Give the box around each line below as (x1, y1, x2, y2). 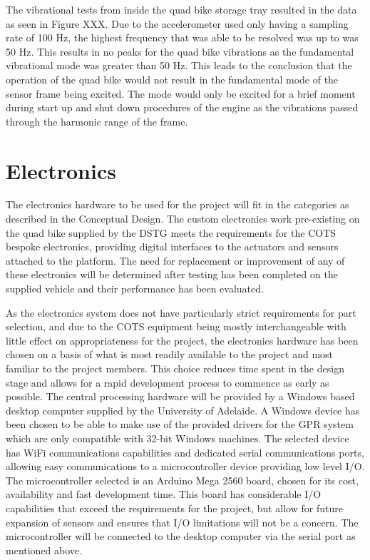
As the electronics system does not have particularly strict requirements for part (6, 305, 356, 320)
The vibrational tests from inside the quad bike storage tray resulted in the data (6, 2, 357, 16)
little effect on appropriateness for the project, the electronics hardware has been (6, 332, 359, 347)
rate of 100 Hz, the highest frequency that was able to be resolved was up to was (6, 30, 359, 45)
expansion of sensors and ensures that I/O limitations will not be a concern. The (6, 514, 359, 529)
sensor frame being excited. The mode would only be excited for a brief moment (6, 86, 356, 101)
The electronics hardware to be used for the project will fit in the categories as (6, 197, 349, 212)
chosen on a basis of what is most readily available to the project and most (6, 347, 334, 362)
